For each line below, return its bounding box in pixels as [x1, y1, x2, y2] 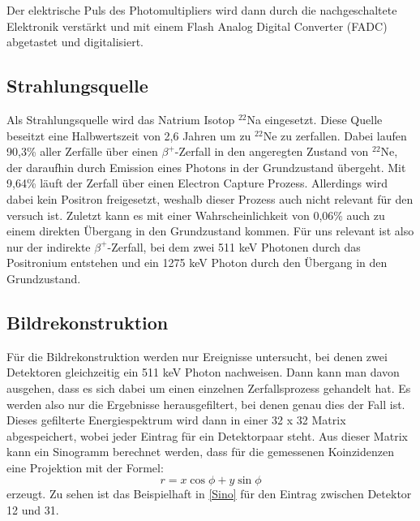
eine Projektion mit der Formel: [6, 459, 164, 476]
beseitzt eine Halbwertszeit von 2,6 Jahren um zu [6, 127, 251, 144]
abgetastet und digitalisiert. [6, 33, 144, 50]
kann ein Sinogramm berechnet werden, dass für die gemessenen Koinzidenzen [6, 443, 394, 460]
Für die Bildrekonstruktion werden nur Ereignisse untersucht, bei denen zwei [6, 347, 388, 364]
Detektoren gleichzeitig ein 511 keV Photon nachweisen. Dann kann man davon [6, 364, 400, 381]
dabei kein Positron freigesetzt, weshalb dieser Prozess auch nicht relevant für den [6, 190, 414, 207]
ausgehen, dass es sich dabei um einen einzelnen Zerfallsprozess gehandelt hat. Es [6, 379, 411, 396]
